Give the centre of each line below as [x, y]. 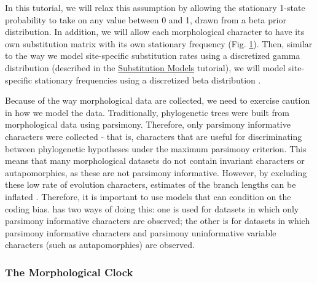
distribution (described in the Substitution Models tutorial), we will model [145, 67]
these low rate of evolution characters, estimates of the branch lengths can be [151, 184]
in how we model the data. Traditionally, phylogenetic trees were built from [147, 112]
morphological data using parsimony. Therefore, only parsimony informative [148, 124]
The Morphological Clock [69, 272]
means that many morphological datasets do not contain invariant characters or [155, 161]
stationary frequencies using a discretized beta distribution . [148, 79]
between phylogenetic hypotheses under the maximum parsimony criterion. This [156, 148]
